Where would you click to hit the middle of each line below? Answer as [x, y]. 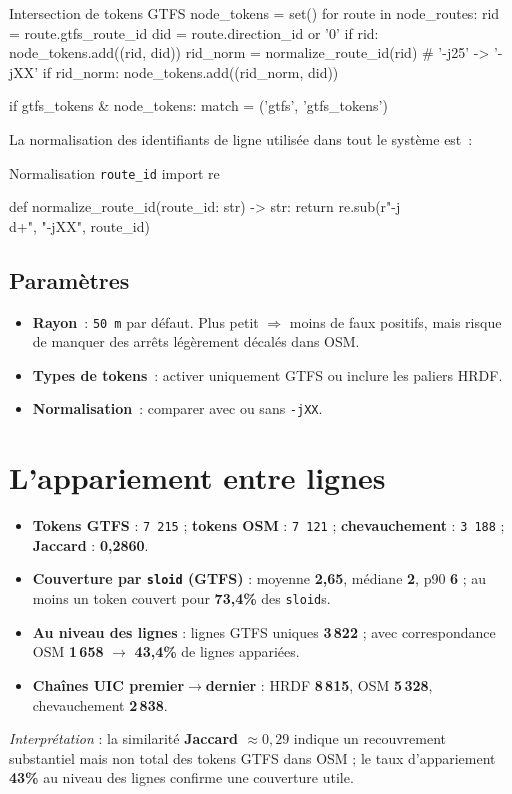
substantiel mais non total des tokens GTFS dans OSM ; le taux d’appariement [252, 757]
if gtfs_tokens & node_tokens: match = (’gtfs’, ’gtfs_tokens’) [198, 105]
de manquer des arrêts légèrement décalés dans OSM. [196, 341]
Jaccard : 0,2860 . [90, 544]
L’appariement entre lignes [197, 477]
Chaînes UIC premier [108, 684]
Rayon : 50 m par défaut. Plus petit [145, 321]
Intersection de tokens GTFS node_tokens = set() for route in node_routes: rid [254, 13]
